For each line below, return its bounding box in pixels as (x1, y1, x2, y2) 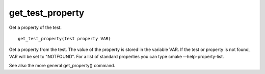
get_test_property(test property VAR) (18, 36, 111, 41)
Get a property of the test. (9, 25, 62, 30)
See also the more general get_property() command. (9, 63, 115, 69)
